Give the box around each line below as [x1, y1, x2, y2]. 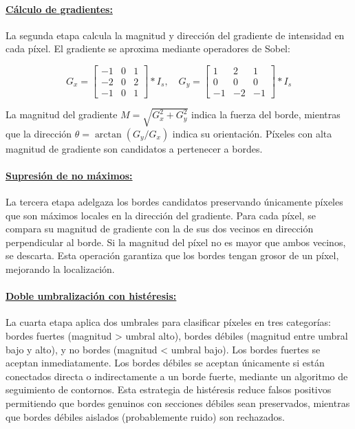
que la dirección [6, 126, 72, 140]
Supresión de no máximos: [6, 168, 133, 182]
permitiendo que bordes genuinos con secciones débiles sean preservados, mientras [6, 395, 350, 410]
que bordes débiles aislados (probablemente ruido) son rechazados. [6, 409, 285, 423]
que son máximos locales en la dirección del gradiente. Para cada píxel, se [6, 208, 316, 222]
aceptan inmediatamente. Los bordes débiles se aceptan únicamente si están [6, 355, 325, 370]
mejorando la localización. [6, 261, 115, 276]
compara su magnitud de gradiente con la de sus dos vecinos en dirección [6, 221, 314, 236]
